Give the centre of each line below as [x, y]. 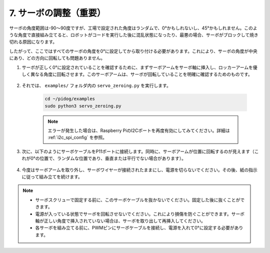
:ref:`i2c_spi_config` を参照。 [77, 137]
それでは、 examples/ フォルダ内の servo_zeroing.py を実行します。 [96, 85]
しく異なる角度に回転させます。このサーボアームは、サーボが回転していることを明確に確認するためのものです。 [137, 74]
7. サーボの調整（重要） [57, 13]
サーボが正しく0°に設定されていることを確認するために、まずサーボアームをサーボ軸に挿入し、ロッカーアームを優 [139, 67]
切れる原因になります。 [33, 42]
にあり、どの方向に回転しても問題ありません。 [57, 58]
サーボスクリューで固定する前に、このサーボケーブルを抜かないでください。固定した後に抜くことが [138, 199]
